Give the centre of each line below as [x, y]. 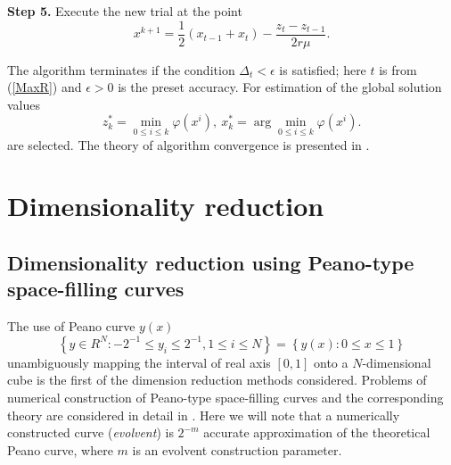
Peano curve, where [60, 449]
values [24, 104]
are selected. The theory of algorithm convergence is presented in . [189, 144]
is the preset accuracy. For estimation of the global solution [280, 87]
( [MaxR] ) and [45, 87]
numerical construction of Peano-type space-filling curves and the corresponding [225, 397]
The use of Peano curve [71, 326]
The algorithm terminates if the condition [121, 69]
